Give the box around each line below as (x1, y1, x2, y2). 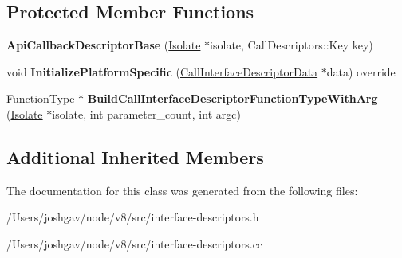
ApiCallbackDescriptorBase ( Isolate (6, 37, 201, 53)
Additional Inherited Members (6, 144, 264, 169)
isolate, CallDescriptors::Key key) (210, 37, 373, 53)
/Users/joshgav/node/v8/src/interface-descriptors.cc (6, 235, 263, 252)
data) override (326, 63, 396, 80)
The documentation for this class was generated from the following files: (6, 182, 358, 198)
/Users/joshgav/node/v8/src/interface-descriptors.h (6, 209, 259, 225)
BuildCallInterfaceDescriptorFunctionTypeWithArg (87, 90, 378, 107)
